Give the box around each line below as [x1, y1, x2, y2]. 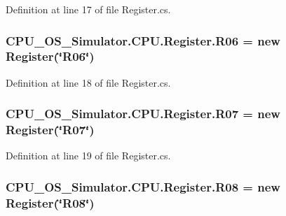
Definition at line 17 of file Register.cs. [6, 2, 171, 16]
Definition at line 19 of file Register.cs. [6, 148, 171, 163]
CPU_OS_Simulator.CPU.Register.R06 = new [6, 31, 280, 49]
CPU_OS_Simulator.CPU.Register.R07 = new [6, 105, 280, 122]
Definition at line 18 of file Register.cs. [6, 75, 171, 89]
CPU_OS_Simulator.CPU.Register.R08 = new [6, 178, 280, 195]
